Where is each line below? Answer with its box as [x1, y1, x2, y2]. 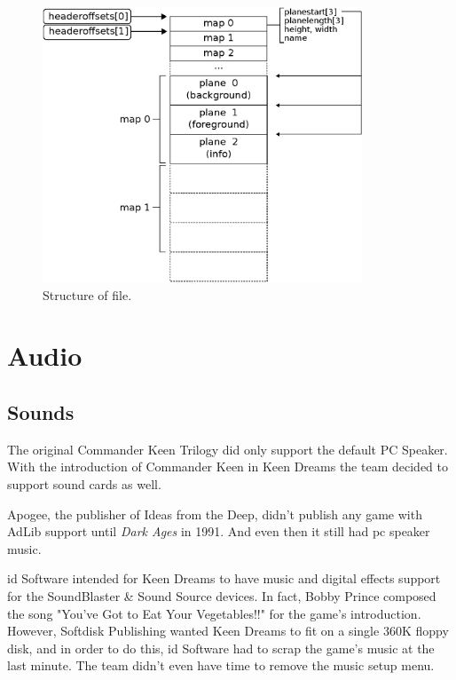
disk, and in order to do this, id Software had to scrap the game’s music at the [7, 638, 435, 657]
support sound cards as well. [7, 475, 161, 494]
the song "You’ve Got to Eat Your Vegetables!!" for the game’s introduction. [7, 604, 421, 622]
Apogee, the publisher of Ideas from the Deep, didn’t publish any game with [7, 504, 422, 523]
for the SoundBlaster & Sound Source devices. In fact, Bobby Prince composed [7, 586, 436, 605]
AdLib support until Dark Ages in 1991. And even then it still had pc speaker [7, 522, 430, 541]
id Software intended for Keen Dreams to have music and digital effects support [7, 569, 441, 588]
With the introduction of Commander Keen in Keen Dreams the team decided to [7, 457, 448, 476]
